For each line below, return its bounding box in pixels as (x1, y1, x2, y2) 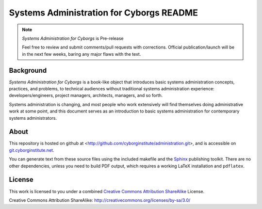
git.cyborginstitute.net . (9, 147, 54, 153)
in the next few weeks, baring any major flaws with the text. (22, 51, 141, 57)
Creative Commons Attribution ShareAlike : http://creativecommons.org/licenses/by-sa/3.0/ (9, 197, 191, 203)
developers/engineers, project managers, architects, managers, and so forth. (9, 93, 163, 98)
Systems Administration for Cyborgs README (9, 7, 198, 18)
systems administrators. (9, 115, 57, 121)
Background (9, 66, 47, 75)
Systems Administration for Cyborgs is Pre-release (22, 35, 124, 41)
